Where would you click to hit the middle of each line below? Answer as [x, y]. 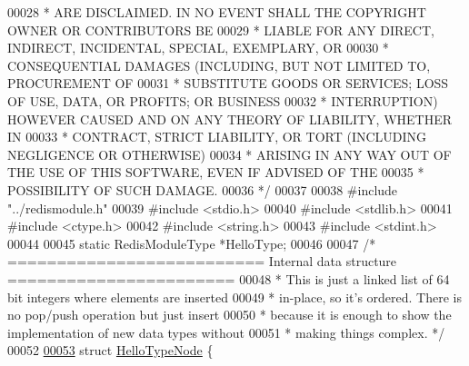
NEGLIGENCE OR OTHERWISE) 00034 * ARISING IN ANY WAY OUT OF [230, 154]
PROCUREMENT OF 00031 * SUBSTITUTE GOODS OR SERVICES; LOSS [228, 83]
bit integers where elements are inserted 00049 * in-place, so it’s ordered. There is [235, 297]
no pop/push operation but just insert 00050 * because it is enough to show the [230, 315]
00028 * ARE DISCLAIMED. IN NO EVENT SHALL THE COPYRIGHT [217, 12]
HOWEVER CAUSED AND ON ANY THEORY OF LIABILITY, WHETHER [230, 119]
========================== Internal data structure [202, 261]
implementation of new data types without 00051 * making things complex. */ [226, 332]
